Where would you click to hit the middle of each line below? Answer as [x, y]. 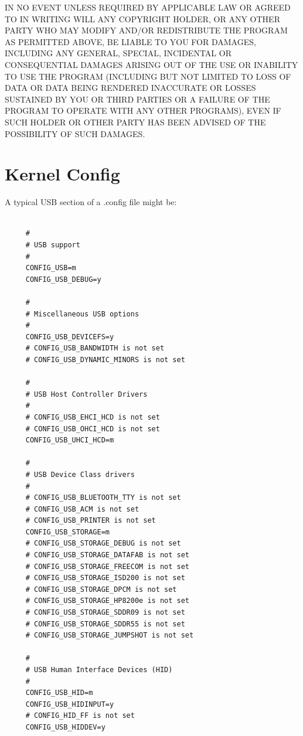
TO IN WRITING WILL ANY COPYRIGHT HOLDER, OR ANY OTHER [142, 18]
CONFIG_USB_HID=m [59, 693]
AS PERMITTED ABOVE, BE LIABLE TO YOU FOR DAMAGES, [130, 41]
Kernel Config [62, 174]
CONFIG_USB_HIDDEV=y [65, 727]
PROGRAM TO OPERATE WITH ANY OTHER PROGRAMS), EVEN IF [143, 110]
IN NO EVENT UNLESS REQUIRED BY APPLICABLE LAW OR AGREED [148, 7]
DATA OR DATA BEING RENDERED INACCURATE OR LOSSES [130, 88]
